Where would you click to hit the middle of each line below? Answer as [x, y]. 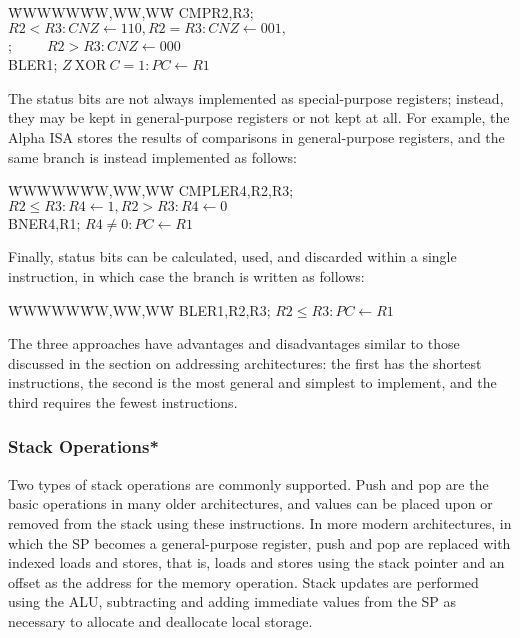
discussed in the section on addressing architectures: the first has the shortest [245, 362]
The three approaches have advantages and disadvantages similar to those [234, 343]
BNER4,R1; [44, 222]
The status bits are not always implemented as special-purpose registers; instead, [256, 97]
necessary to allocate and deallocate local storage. [160, 620]
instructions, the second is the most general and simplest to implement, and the [252, 382]
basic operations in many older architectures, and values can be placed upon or [250, 503]
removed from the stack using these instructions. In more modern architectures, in [260, 522]
